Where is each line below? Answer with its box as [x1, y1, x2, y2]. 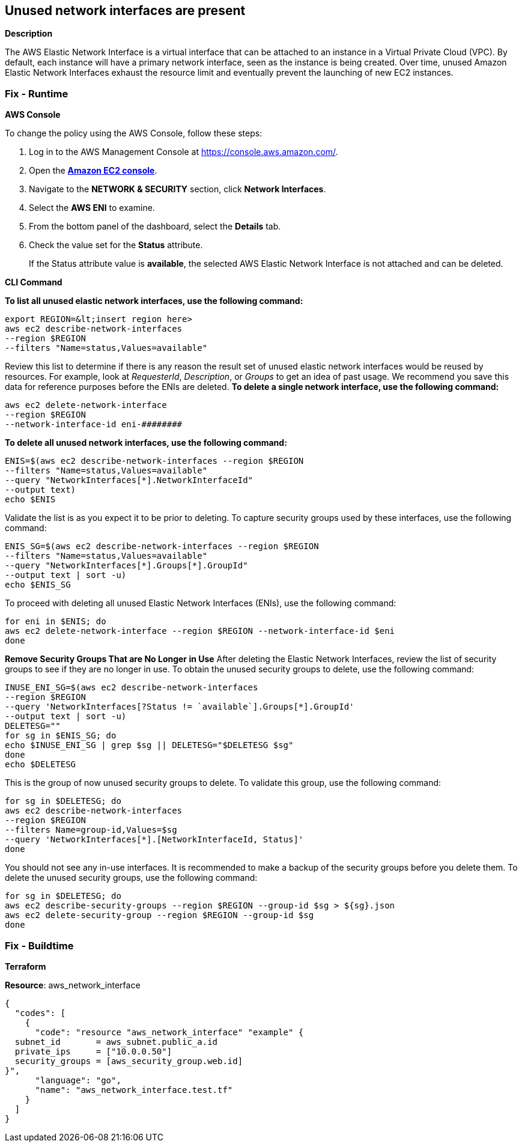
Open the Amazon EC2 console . [29, 165, 157, 176]
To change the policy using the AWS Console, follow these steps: [5, 128, 263, 139]
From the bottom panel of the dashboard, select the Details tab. [29, 221, 281, 232]
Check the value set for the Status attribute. [29, 240, 203, 251]
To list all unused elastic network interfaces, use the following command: [5, 296, 303, 306]
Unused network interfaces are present [5, 3, 246, 18]
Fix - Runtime [5, 87, 68, 100]
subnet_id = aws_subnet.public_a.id [14, 1036, 218, 1047]
